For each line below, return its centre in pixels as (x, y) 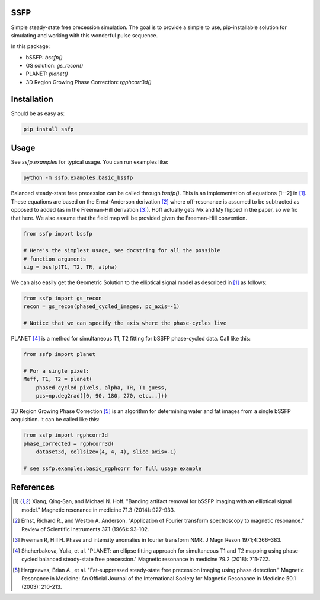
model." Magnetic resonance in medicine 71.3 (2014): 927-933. (98, 510)
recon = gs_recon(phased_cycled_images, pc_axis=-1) (102, 307)
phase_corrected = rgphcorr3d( (69, 443)
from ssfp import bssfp (58, 234)
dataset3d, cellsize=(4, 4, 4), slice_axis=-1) (106, 452)
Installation (32, 99)
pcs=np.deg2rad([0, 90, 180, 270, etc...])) (102, 396)
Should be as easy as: (38, 113)
